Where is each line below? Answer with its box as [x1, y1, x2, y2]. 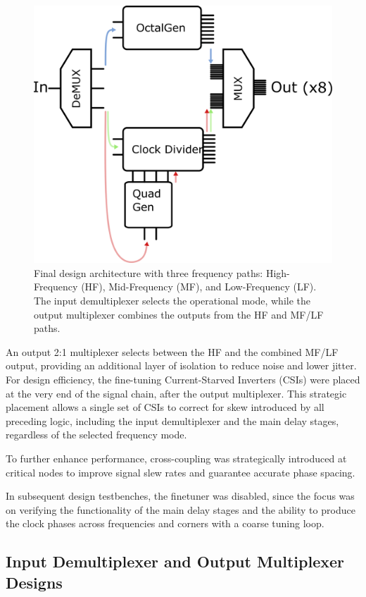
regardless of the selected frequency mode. [6, 427, 187, 442]
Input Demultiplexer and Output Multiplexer [6, 550, 345, 572]
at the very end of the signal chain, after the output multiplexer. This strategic [6, 386, 347, 400]
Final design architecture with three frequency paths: [34, 265, 263, 280]
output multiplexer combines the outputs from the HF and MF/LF [34, 307, 324, 321]
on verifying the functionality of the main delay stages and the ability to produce [6, 502, 355, 517]
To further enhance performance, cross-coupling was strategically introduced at [6, 450, 347, 465]
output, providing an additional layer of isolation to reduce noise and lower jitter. [6, 358, 357, 373]
